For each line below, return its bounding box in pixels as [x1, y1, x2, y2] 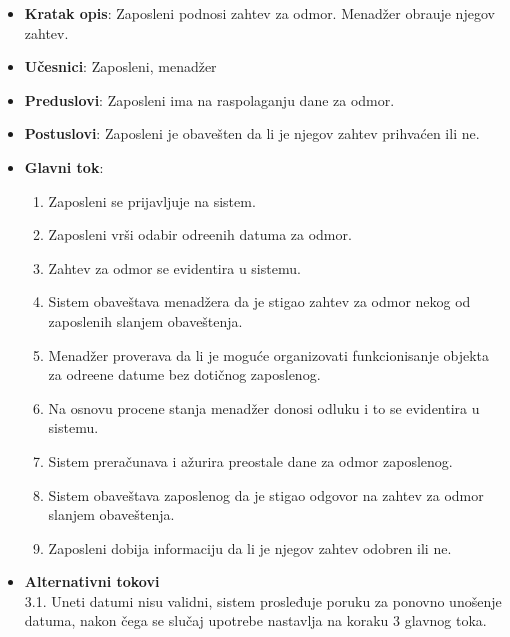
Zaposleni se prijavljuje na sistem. [48, 190, 256, 211]
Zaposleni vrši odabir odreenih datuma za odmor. [48, 224, 352, 245]
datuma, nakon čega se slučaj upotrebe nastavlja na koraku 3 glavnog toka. [24, 610, 487, 631]
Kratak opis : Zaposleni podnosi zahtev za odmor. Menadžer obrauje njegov [24, 3, 495, 23]
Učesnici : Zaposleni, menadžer [24, 56, 217, 77]
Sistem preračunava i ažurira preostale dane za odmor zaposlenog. [48, 450, 453, 471]
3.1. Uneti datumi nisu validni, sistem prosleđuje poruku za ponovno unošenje [24, 590, 502, 611]
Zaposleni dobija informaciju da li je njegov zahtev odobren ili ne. [48, 537, 452, 558]
